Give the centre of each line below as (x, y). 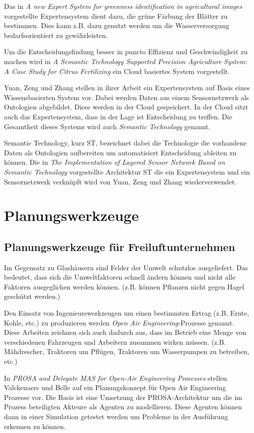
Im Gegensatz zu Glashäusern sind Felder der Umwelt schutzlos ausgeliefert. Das (126, 267)
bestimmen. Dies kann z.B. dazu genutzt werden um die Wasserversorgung (117, 25)
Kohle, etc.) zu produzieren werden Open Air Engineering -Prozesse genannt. (119, 322)
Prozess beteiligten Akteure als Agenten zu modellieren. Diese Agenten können (123, 407)
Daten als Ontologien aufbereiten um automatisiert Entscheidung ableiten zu (120, 152)
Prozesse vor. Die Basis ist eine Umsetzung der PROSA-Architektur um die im (123, 397)
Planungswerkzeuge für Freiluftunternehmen (120, 246)
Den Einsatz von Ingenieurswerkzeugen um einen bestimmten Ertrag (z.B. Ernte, (127, 313)
